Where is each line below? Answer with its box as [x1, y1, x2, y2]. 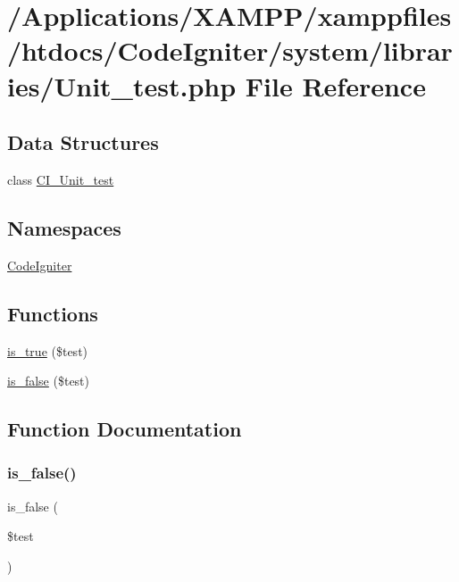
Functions [7, 299, 98, 327]
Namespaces [7, 213, 121, 241]
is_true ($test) [7, 341, 88, 360]
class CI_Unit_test [7, 170, 114, 188]
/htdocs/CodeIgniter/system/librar [7, 32, 453, 69]
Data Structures [7, 129, 159, 156]
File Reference [245, 67, 426, 104]
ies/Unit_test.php [7, 67, 237, 104]
